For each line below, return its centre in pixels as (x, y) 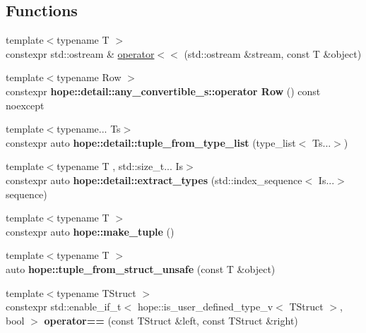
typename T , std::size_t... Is (120, 166)
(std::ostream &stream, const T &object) (273, 53)
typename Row (89, 77)
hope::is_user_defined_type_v (205, 307)
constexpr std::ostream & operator (80, 53)
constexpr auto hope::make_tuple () (90, 231)
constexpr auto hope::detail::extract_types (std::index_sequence (154, 180)
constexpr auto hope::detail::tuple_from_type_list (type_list (151, 142)
